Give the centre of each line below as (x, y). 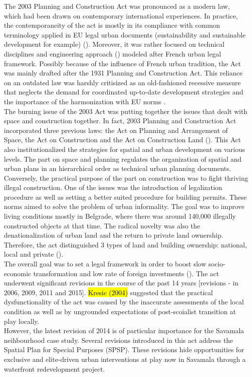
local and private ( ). (34, 254)
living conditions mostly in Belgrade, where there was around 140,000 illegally (120, 216)
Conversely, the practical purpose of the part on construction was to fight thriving (126, 178)
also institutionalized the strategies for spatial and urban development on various (125, 149)
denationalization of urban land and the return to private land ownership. (114, 235)
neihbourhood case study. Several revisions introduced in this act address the (118, 340)
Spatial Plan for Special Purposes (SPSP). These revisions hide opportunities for (124, 349)
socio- (217, 264)
